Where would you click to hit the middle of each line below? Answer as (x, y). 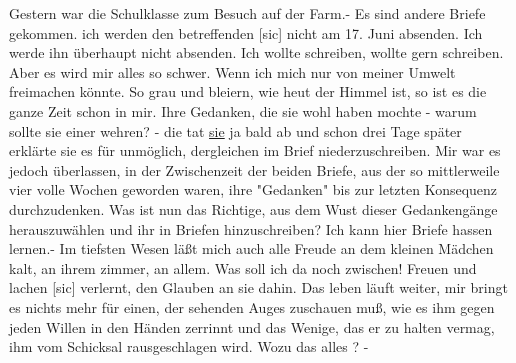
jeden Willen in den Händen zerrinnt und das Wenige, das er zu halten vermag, (252, 326)
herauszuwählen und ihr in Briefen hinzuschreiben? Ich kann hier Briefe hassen (251, 228)
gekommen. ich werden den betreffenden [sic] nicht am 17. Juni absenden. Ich (246, 32)
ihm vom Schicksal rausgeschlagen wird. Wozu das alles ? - (189, 346)
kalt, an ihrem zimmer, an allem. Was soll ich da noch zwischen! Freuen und (243, 267)
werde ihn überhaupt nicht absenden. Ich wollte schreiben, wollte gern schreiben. (256, 52)
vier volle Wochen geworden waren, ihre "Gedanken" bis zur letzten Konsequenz (253, 189)
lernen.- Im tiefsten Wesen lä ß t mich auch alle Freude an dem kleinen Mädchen (251, 248)
